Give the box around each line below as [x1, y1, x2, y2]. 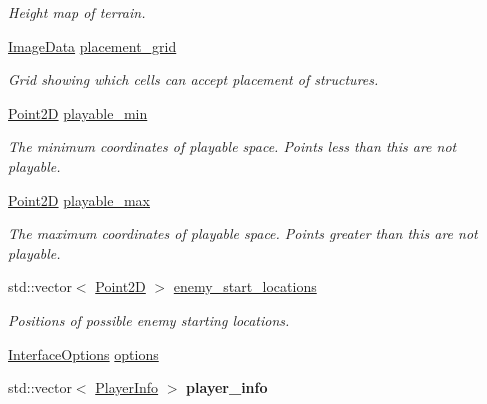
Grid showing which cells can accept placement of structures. [8, 69, 379, 90]
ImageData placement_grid [8, 35, 177, 56]
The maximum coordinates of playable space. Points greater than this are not [8, 223, 478, 244]
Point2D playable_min [8, 102, 148, 123]
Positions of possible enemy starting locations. [8, 309, 290, 330]
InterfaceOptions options [8, 343, 159, 364]
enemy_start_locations [173, 276, 317, 297]
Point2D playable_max [8, 189, 150, 210]
